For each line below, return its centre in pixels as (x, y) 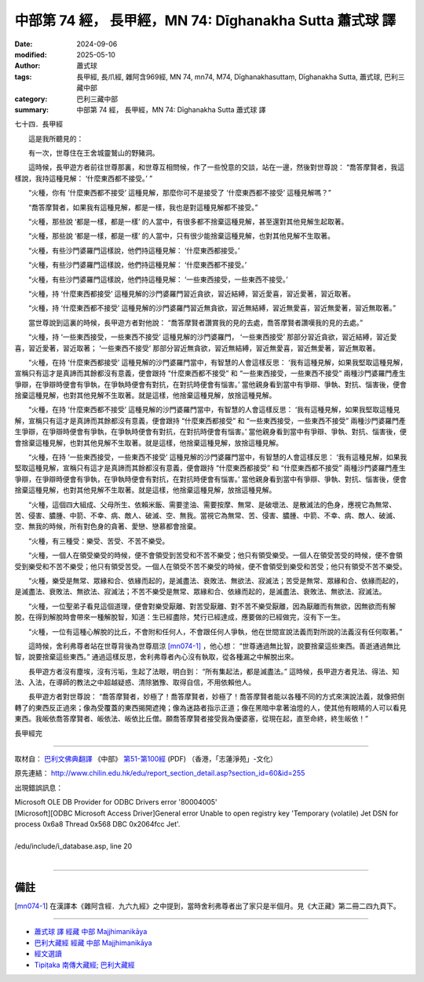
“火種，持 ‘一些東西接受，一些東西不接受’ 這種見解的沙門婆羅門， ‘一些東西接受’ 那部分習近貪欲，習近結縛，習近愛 (212, 337)
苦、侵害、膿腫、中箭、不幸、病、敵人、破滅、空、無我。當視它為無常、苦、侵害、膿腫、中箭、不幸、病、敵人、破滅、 (207, 515)
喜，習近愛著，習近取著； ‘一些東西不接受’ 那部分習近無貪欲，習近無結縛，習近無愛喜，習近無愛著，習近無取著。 (197, 348)
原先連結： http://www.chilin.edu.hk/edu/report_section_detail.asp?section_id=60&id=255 (160, 773)
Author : (27, 66)
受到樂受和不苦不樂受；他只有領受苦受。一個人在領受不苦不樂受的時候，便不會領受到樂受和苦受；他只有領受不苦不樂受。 (210, 566)
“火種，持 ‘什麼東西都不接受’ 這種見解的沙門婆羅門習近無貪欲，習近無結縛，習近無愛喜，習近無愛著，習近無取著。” (212, 308)
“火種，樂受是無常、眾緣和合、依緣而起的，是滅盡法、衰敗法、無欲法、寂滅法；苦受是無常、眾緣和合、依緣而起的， (216, 580)
